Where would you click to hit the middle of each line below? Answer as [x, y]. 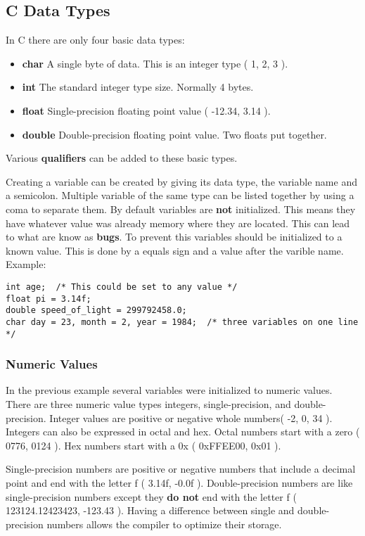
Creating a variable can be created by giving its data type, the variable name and [181, 181]
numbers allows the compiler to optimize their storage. [164, 524]
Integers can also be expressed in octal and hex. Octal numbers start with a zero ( [183, 432]
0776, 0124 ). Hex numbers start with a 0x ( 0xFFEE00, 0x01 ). [143, 445]
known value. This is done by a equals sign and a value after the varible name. [175, 250]
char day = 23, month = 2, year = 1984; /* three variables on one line [182, 322]
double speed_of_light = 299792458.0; [96, 311]
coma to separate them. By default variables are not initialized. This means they [181, 209]
